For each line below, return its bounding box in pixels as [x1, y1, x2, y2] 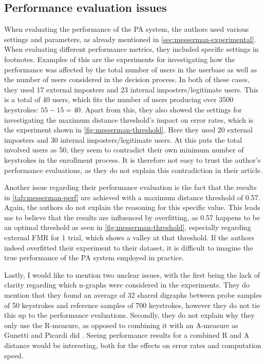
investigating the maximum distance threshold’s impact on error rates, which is [4, 114, 254, 125]
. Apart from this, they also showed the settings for [81, 104, 242, 114]
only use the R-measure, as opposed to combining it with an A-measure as [4, 319, 238, 330]
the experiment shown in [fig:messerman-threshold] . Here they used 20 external [4, 124, 253, 135]
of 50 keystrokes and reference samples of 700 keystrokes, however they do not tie [4, 299, 260, 310]
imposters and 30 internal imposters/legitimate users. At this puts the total [4, 134, 242, 145]
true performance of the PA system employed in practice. [4, 252, 184, 263]
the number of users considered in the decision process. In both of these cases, [4, 74, 250, 85]
